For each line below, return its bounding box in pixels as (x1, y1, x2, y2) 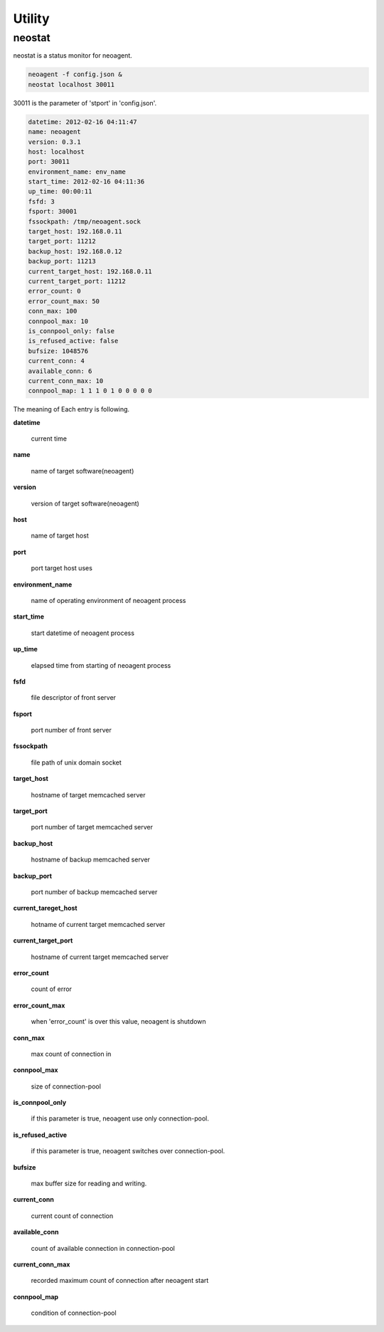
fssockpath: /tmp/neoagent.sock (28, 217, 142, 226)
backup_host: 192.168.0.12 (28, 247, 122, 256)
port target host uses (31, 564, 92, 572)
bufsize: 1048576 (28, 347, 89, 355)
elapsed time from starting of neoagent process (31, 661, 171, 669)
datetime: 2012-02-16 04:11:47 (28, 117, 138, 126)
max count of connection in (31, 1049, 112, 1058)
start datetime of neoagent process (31, 629, 135, 637)
